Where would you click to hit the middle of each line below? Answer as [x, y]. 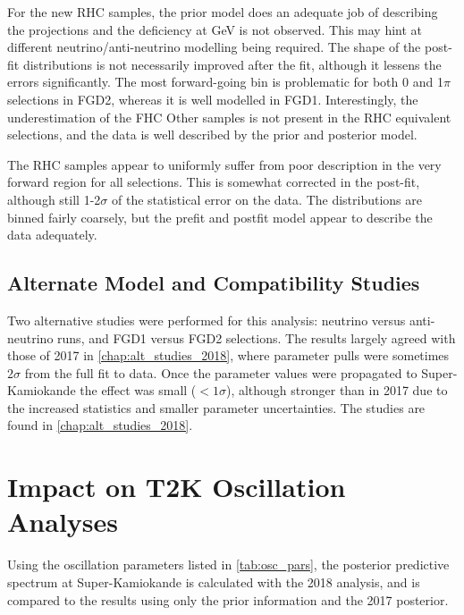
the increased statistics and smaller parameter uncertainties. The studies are [216, 407]
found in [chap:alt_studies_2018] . [100, 425]
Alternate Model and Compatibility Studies [214, 283]
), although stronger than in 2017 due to [337, 390]
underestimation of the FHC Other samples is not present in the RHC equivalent [229, 117]
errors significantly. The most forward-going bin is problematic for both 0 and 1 [225, 82]
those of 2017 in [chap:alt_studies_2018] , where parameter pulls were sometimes [228, 355]
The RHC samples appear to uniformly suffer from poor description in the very [224, 164]
